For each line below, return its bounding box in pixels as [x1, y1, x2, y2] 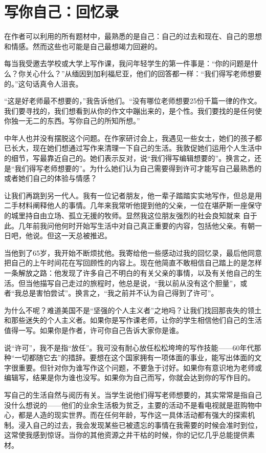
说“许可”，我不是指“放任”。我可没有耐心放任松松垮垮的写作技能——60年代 [4, 342, 254, 353]
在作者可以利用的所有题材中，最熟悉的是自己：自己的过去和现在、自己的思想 [4, 31, 262, 42]
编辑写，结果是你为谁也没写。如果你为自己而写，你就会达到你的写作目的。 [4, 372, 255, 383]
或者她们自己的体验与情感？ [4, 173, 97, 183]
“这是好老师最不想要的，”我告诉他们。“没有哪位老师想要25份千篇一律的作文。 [4, 95, 261, 106]
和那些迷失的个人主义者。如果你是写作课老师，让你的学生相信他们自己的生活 [4, 315, 262, 325]
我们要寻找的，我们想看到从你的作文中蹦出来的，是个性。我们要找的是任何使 [4, 105, 262, 116]
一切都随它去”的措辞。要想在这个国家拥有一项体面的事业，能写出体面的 [14, 352, 255, 363]
